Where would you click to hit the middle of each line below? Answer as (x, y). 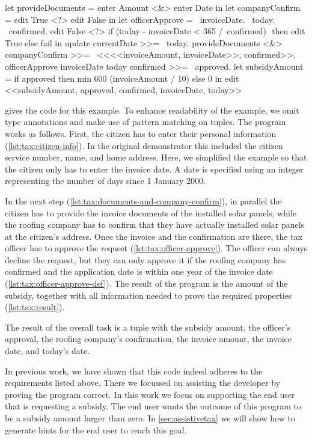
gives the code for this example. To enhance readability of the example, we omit (152, 110)
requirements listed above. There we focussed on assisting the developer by (142, 383)
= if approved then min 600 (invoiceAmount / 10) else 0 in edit (122, 78)
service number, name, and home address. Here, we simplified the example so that (156, 157)
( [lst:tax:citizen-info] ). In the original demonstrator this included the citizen (144, 145)
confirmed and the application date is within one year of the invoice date (139, 271)
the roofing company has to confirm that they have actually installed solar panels (155, 225)
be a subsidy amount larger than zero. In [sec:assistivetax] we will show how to (150, 418)
